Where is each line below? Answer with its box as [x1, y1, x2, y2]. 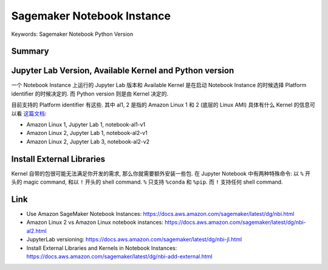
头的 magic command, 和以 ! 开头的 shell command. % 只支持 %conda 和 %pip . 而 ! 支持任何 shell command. [11, 178, 283, 185]
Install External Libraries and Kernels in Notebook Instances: [26, 244, 177, 252]
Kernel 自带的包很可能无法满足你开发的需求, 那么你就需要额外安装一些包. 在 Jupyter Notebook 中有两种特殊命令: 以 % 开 [11, 170, 311, 177]
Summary [11, 46, 49, 57]
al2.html [26, 227, 47, 234]
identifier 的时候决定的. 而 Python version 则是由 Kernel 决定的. [11, 90, 169, 97]
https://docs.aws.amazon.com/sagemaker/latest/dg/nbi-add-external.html [26, 252, 213, 260]
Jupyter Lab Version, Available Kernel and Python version [11, 66, 234, 76]
